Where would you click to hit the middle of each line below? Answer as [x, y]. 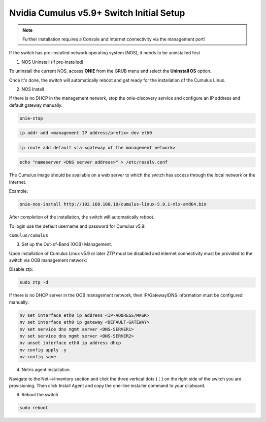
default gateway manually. [36, 105]
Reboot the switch [40, 395]
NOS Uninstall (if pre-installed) [52, 62]
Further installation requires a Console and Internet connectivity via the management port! [114, 39]
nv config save [38, 357]
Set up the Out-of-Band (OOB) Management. [67, 244]
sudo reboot [34, 408]
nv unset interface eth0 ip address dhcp [70, 343]
